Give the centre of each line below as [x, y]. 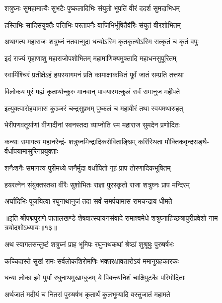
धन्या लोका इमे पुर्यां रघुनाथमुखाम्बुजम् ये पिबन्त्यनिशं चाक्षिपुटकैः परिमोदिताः [95, 277]
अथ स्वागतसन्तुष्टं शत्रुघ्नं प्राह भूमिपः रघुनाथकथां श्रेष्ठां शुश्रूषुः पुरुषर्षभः [89, 244]
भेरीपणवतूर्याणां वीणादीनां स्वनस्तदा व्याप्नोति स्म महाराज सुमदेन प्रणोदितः [92, 125]
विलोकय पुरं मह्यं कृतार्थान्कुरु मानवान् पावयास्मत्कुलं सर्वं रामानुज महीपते [92, 91]
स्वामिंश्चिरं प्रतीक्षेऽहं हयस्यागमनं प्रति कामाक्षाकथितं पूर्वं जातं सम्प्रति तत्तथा [94, 75]
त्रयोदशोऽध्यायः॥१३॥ [31, 227]
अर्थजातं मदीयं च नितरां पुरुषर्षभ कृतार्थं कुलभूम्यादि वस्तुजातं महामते [87, 294]
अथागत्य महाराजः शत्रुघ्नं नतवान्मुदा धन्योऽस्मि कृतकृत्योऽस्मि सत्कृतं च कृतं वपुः [102, 41]
